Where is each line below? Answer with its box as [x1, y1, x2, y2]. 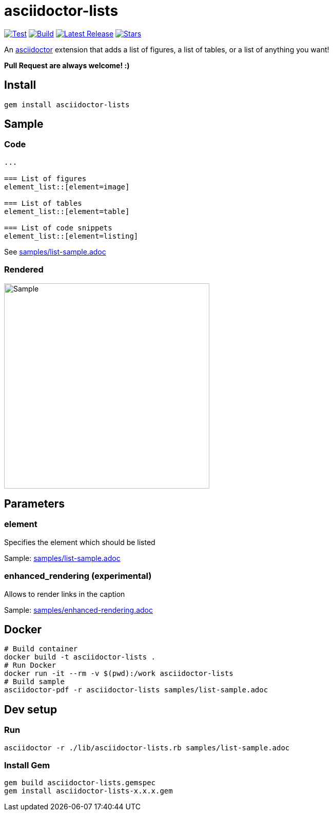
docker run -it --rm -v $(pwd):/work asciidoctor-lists [4, 669, 233, 678]
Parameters [4, 497, 65, 510]
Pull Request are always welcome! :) [4, 61, 130, 70]
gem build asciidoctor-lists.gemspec [4, 779, 156, 787]
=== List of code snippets [4, 223, 112, 232]
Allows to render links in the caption [4, 589, 125, 598]
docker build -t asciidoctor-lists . [4, 653, 156, 662]
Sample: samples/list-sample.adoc [4, 553, 121, 562]
